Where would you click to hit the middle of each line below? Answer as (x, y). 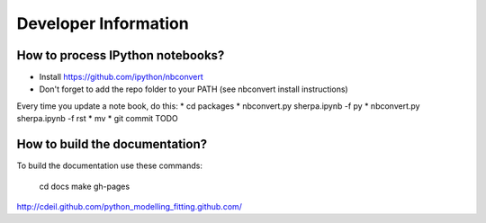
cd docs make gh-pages (85, 186)
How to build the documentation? (112, 144)
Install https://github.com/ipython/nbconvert (121, 77)
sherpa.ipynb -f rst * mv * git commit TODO (98, 119)
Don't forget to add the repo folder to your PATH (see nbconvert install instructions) (193, 89)
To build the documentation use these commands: (109, 165)
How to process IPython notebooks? (121, 55)
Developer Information (103, 23)
